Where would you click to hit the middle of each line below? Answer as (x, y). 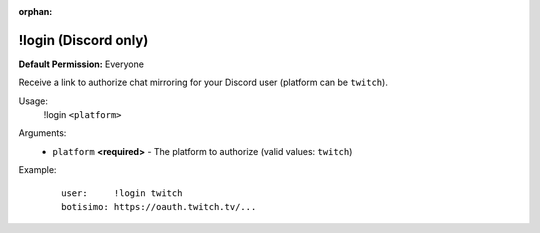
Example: (37, 170)
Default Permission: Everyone (81, 64)
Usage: (33, 101)
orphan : (35, 11)
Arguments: (42, 133)
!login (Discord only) (83, 40)
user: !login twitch (122, 193)
